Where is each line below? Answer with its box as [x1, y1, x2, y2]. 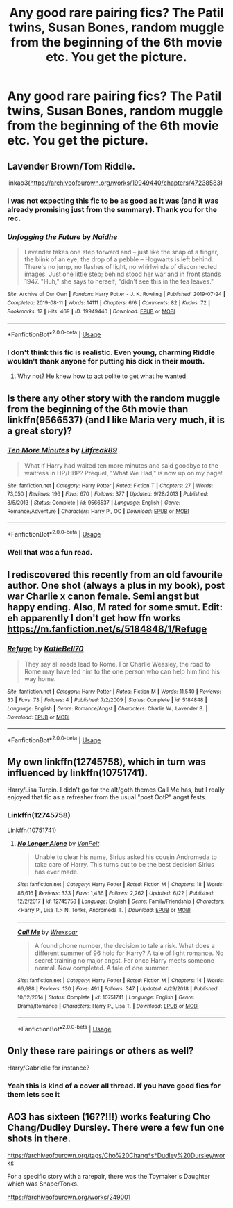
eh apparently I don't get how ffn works [7, 612, 181, 624]
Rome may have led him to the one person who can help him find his [24, 667, 221, 676]
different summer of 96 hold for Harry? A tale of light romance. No [34, 949, 224, 957]
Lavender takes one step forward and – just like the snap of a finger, [24, 248, 219, 256]
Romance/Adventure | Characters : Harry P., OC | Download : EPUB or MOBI [7, 507, 189, 515]
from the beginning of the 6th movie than [7, 403, 189, 415]
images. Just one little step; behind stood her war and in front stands [24, 270, 221, 279]
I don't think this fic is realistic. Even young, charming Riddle [7, 348, 215, 357]
